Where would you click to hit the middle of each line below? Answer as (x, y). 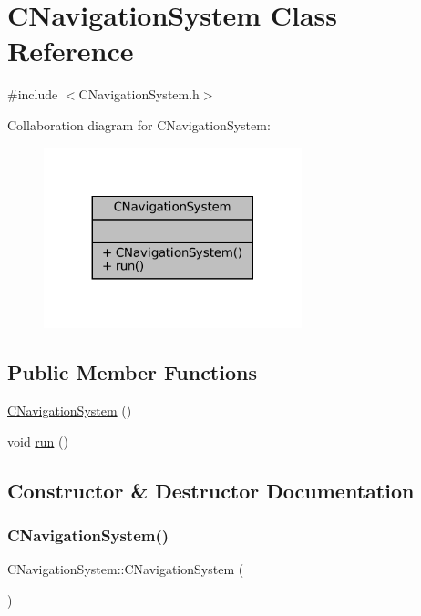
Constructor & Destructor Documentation (211, 490)
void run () (38, 441)
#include (33, 94)
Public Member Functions (132, 372)
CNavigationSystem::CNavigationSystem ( (126, 569)
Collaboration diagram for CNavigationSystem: (139, 124)
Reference (71, 51)
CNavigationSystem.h (139, 94)
